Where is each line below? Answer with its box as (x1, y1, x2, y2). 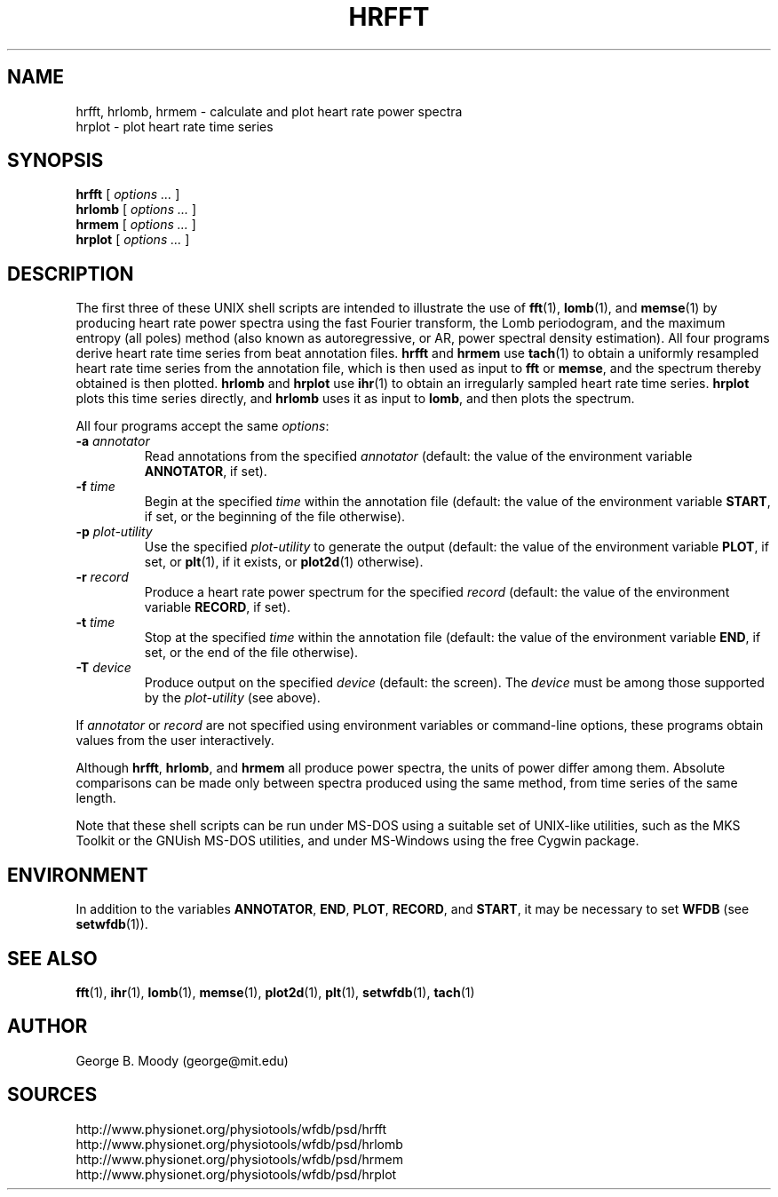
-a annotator (75, 433, 150, 449)
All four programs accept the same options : (75, 418, 329, 434)
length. (75, 790, 116, 806)
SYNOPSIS (7, 149, 104, 172)
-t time (75, 614, 115, 630)
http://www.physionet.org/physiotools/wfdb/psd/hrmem (75, 1151, 403, 1167)
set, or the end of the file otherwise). (144, 645, 359, 661)
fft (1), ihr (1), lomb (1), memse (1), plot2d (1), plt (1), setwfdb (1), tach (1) (75, 984, 475, 1000)
